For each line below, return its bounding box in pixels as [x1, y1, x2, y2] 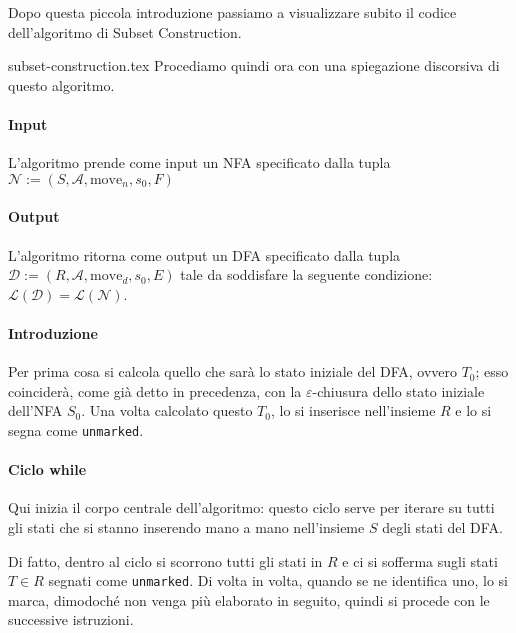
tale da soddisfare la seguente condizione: [180, 264, 433, 285]
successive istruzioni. [8, 609, 134, 630]
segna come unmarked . [8, 419, 144, 440]
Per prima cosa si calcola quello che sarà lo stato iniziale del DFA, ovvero [8, 361, 457, 382]
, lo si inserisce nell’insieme [270, 400, 436, 421]
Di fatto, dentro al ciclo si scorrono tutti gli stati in [8, 550, 323, 571]
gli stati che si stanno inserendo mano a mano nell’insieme [8, 516, 365, 537]
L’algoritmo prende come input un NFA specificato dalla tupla [8, 152, 391, 173]
